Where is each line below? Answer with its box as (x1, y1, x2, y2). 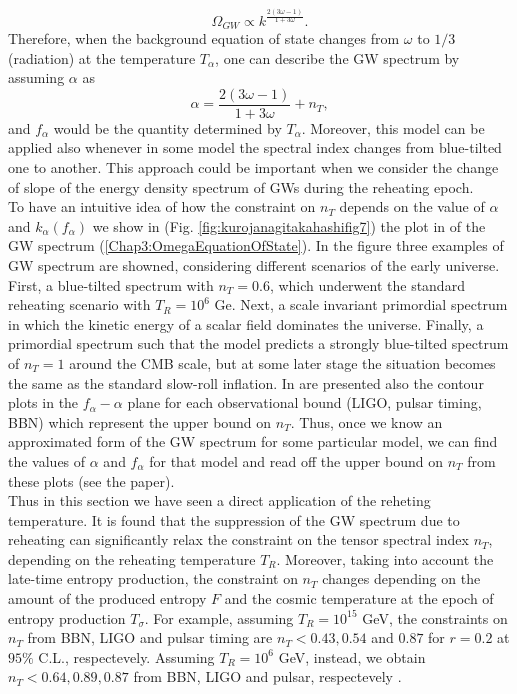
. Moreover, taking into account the (276, 548, 494, 569)
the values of (8, 450, 86, 471)
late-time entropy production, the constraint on (8, 568, 298, 589)
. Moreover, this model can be (301, 117, 485, 138)
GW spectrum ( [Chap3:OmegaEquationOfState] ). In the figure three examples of (8, 235, 504, 256)
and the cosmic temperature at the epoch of (224, 588, 494, 609)
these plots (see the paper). (8, 470, 175, 491)
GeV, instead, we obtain (278, 646, 426, 667)
